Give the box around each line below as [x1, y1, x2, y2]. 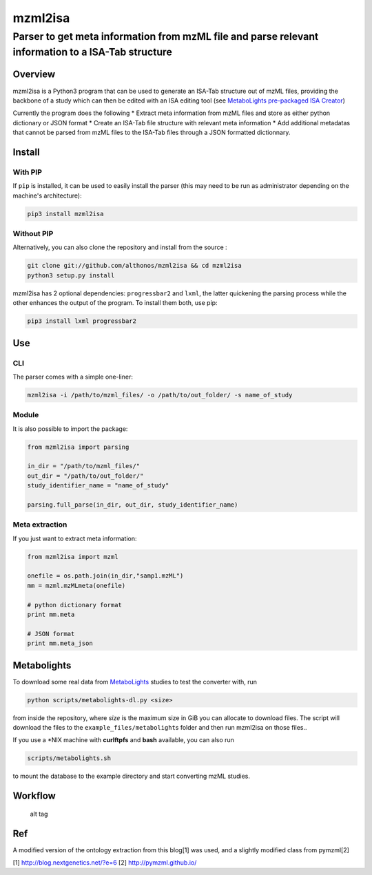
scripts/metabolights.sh [27, 755, 112, 762]
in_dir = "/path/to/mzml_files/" [27, 462, 141, 470]
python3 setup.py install [27, 271, 115, 279]
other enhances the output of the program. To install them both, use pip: [12, 299, 218, 307]
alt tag [30, 810, 48, 818]
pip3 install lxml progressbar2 [27, 317, 137, 325]
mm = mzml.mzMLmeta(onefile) [27, 582, 126, 589]
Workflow [12, 790, 56, 802]
